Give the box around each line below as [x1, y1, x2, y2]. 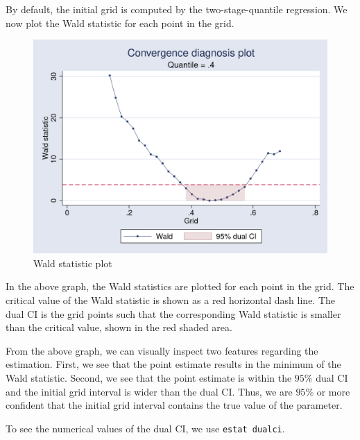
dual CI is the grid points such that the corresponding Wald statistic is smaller [6, 306, 341, 321]
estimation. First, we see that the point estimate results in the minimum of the [6, 357, 341, 371]
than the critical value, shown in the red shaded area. [6, 320, 232, 335]
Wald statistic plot [33, 255, 112, 270]
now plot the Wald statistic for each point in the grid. [6, 15, 234, 30]
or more [316, 384, 350, 398]
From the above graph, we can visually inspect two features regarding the [6, 343, 318, 357]
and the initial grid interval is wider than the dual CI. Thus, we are [6, 384, 293, 398]
